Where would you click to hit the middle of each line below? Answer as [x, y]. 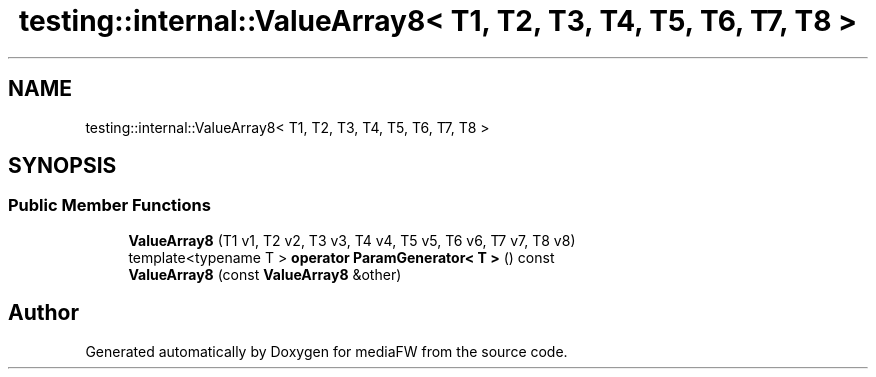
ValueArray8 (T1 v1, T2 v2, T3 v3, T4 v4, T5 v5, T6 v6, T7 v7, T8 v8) [352, 240]
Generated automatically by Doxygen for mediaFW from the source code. [326, 351]
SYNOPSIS [62, 166]
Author [43, 313]
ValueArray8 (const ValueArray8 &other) [265, 274]
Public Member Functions [109, 205]
